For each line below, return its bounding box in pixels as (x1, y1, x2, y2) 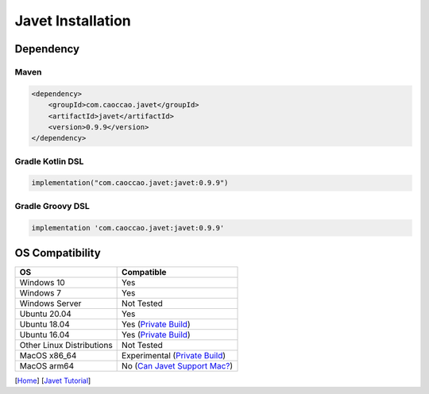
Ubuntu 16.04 (19, 330, 71, 341)
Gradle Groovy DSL (14, 200, 91, 211)
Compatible (122, 267, 167, 278)
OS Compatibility (14, 246, 101, 260)
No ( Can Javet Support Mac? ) (122, 361, 234, 372)
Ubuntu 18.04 (19, 319, 71, 330)
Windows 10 (19, 277, 65, 288)
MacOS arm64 (19, 361, 75, 372)
